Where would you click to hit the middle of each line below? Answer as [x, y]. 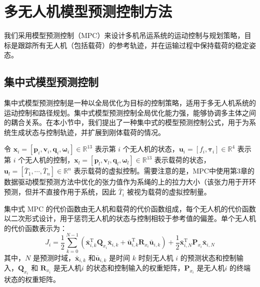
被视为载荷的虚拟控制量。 [169, 192]
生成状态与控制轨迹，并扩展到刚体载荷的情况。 [88, 132]
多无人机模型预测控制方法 [88, 11]
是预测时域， [54, 257]
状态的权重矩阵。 [32, 279]
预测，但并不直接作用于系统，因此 [60, 192]
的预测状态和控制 [208, 257]
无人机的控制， [50, 160]
